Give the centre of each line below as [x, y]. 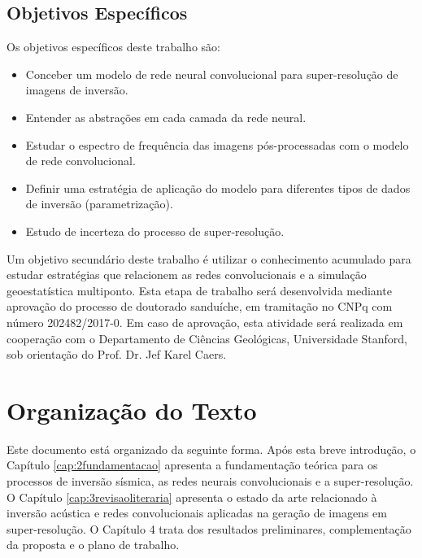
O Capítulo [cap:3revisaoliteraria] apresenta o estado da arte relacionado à [192, 497]
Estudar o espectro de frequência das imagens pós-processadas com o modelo [217, 144]
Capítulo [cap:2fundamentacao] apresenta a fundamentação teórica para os [192, 465]
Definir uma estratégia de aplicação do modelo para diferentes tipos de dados [218, 187]
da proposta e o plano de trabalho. [93, 545]
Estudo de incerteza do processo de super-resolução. [155, 231]
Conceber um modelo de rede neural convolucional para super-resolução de [212, 74]
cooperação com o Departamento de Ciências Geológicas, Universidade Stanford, [207, 338]
